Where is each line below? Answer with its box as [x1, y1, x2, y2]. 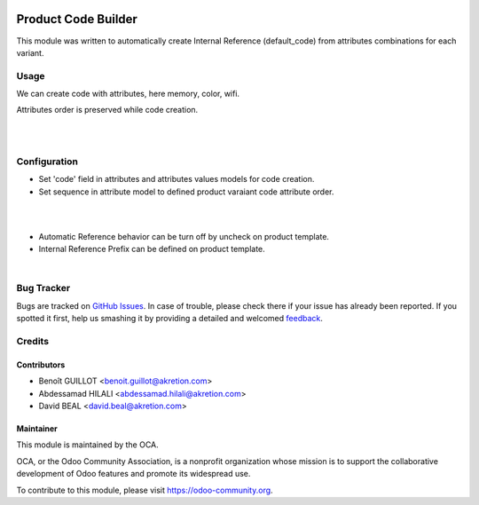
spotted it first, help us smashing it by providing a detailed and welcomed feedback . [16, 313, 324, 324]
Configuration [16, 155, 79, 168]
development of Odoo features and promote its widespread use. [16, 469, 251, 479]
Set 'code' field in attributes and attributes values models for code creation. [38, 174, 315, 185]
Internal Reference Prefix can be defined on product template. [38, 244, 265, 255]
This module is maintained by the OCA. [16, 439, 159, 450]
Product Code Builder [16, 12, 137, 27]
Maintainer [16, 422, 58, 434]
